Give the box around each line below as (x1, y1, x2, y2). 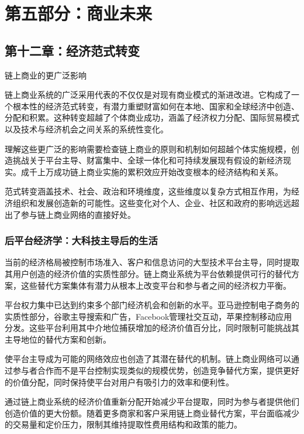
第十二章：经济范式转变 (5, 41, 140, 59)
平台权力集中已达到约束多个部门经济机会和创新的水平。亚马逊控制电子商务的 (5, 299, 299, 311)
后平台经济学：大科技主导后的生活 (5, 233, 158, 248)
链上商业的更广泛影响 (5, 69, 87, 81)
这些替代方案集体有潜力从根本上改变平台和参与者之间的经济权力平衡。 (20, 279, 291, 291)
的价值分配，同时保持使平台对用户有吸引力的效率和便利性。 (5, 375, 234, 388)
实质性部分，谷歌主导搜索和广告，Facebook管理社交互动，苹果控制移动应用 (5, 310, 292, 322)
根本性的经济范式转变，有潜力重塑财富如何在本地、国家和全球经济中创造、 (12, 100, 299, 112)
